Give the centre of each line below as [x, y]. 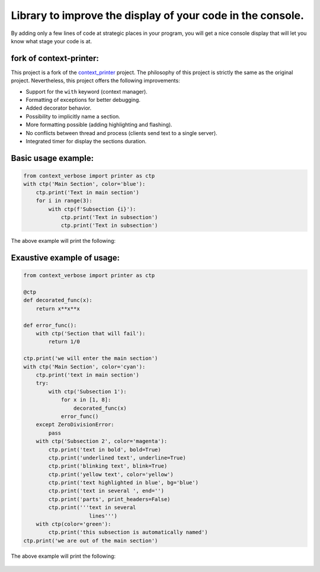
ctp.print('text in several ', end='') [106, 491]
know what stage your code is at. [51, 41]
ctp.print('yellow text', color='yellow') [111, 474]
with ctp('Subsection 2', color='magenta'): [102, 441]
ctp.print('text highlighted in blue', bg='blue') [123, 483]
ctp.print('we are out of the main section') [91, 541]
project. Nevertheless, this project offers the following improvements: [95, 81]
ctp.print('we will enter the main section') [91, 359]
